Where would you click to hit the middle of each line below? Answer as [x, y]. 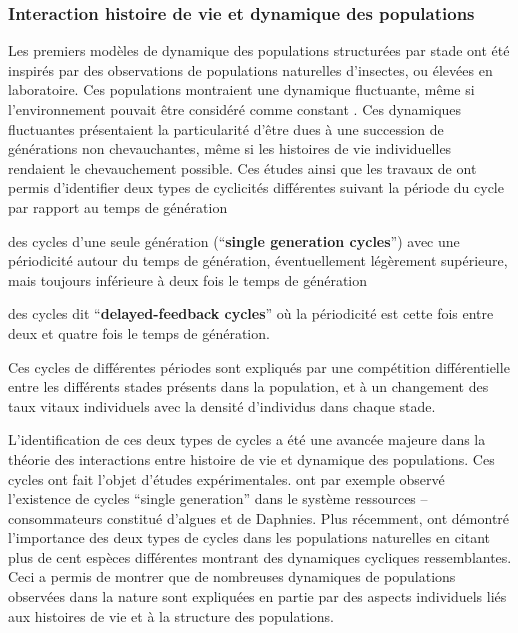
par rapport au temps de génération [118, 206]
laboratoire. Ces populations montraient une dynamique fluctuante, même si [241, 89]
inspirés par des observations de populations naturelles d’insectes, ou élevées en [250, 69]
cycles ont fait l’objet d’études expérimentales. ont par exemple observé [226, 478]
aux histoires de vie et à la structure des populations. [171, 615]
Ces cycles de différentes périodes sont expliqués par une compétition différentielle [259, 366]
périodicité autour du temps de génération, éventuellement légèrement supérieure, [258, 260]
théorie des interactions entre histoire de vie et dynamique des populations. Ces [251, 458]
